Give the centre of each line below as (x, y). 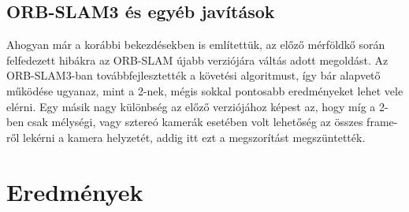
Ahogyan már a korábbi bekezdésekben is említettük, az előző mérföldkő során (196, 45)
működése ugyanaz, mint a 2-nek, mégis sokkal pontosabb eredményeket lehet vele (205, 90)
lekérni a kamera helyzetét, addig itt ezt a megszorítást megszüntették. (194, 137)
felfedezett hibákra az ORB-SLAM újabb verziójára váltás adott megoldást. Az (197, 60)
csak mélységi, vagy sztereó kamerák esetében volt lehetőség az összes (195, 122)
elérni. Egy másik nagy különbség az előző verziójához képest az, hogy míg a (191, 106)
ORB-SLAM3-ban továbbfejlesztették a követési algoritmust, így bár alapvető (193, 75)
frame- (382, 122)
